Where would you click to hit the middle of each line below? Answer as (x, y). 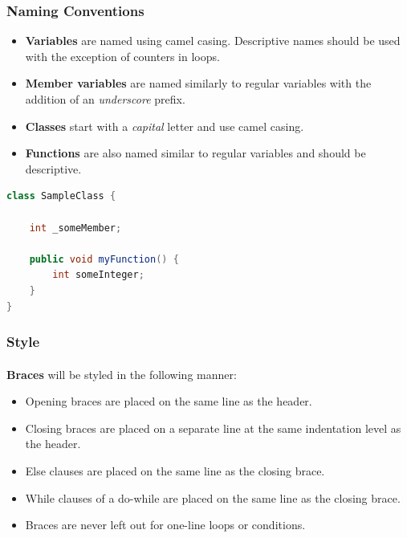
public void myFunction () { (104, 259)
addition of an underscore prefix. (105, 99)
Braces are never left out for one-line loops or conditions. (165, 525)
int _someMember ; (75, 228)
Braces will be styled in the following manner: (122, 374)
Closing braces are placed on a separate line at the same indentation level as (213, 428)
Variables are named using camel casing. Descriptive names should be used (213, 41)
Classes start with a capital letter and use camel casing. (165, 126)
